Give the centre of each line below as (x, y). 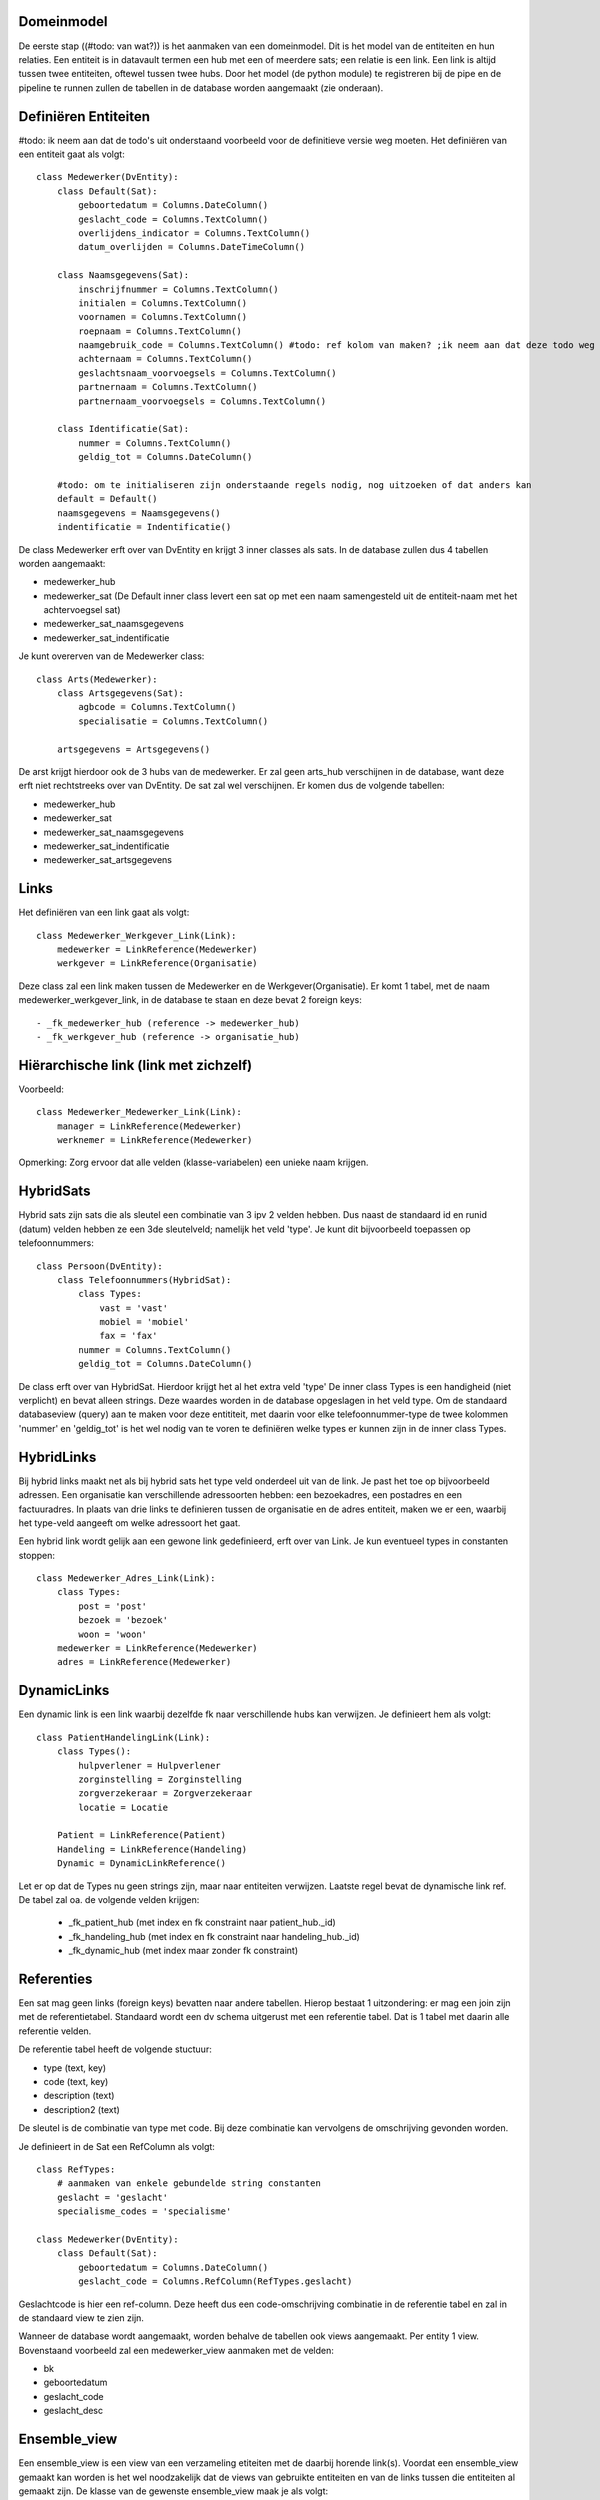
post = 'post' (113, 1606)
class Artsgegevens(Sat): (120, 693)
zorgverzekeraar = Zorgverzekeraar (165, 1793)
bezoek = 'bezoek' (123, 1620)
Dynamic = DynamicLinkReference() (141, 1863)
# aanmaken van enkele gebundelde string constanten (189, 2183)
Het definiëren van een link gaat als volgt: (104, 912)
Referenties (55, 1979)
